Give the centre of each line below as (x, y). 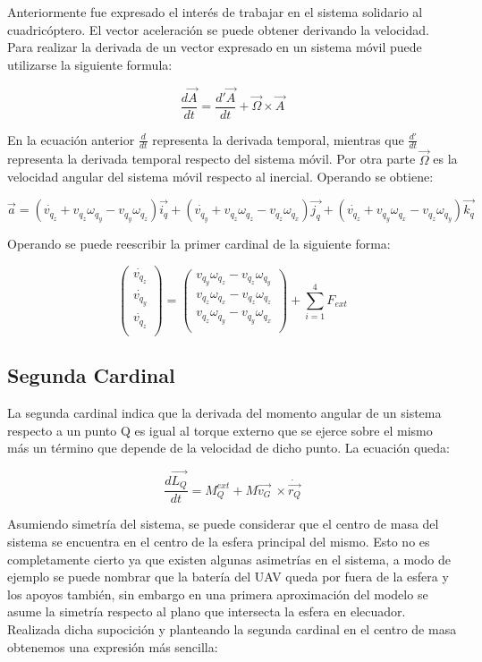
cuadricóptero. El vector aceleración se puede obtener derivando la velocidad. (218, 29)
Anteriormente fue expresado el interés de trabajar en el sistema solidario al (215, 12)
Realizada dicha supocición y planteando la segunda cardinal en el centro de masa (232, 629)
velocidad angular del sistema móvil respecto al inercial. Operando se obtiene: (220, 177)
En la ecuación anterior (71, 139)
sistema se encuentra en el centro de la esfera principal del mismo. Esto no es (219, 542)
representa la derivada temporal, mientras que (278, 139)
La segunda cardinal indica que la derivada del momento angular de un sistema (224, 412)
